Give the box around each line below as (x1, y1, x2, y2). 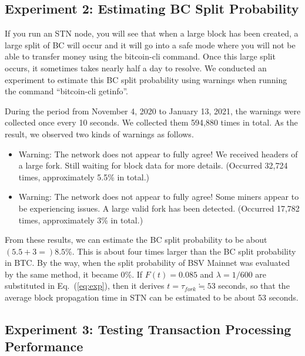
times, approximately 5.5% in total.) (18, 170, 149, 183)
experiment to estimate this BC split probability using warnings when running (5, 73, 287, 85)
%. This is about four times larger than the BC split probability (65, 245, 296, 257)
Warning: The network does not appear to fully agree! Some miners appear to (18, 190, 299, 203)
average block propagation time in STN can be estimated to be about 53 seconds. (5, 291, 299, 304)
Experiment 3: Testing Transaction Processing (5, 320, 291, 338)
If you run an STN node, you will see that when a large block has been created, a (5, 27, 299, 39)
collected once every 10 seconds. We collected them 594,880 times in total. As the (5, 116, 298, 128)
